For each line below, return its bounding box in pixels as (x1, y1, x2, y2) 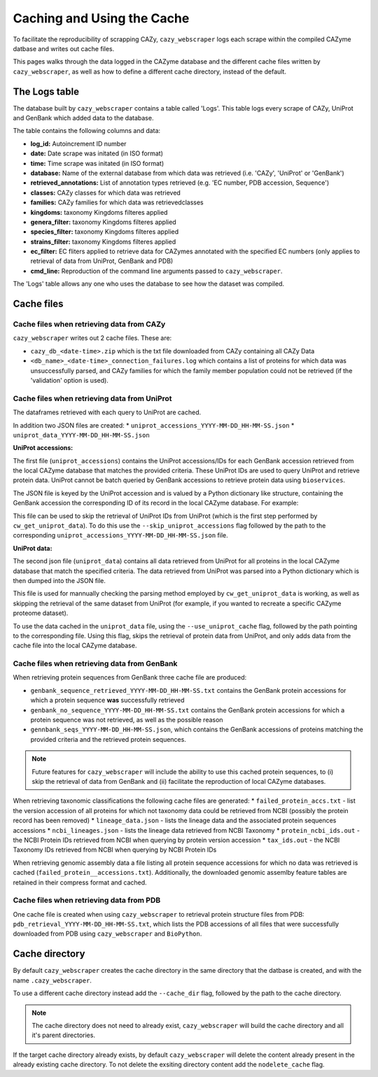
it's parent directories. (31, 1031, 96, 1039)
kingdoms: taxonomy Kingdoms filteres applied (30, 208, 168, 216)
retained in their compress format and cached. (13, 878, 147, 887)
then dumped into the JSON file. (13, 576, 106, 584)
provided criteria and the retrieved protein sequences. (30, 735, 187, 743)
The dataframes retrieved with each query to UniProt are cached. (13, 408, 202, 416)
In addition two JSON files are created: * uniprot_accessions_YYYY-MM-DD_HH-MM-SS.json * (13, 421, 295, 430)
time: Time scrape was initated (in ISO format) (30, 159, 164, 167)
